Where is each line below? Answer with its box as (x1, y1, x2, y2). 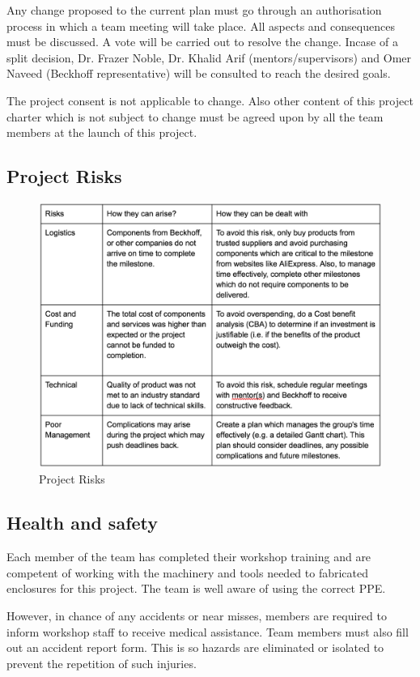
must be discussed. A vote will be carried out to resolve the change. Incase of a (6, 33, 398, 50)
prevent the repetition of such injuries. (6, 654, 197, 671)
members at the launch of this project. (6, 124, 197, 141)
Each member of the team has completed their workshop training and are (6, 548, 371, 565)
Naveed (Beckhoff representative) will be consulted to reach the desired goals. (6, 65, 391, 82)
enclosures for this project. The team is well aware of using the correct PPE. (6, 580, 386, 597)
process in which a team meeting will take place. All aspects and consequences (6, 17, 395, 34)
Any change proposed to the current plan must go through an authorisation (6, 2, 382, 18)
